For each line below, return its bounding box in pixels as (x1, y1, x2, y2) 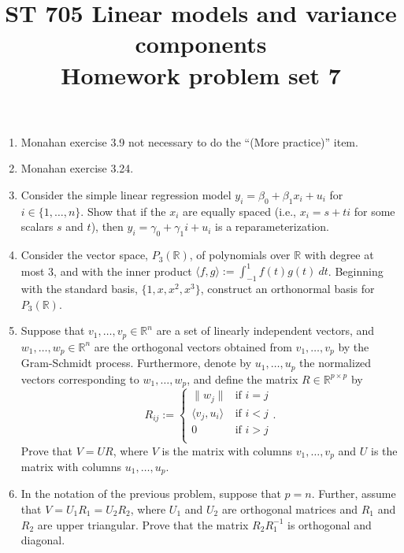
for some (354, 202, 395, 219)
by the (338, 338, 369, 354)
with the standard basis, (20, 280, 138, 297)
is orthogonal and (287, 516, 372, 533)
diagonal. (20, 532, 65, 548)
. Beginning (328, 262, 384, 279)
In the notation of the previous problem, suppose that (20, 485, 281, 502)
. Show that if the (80, 202, 166, 219)
